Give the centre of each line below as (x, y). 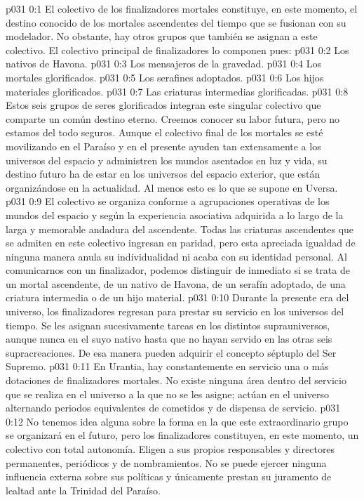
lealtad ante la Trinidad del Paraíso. (83, 490)
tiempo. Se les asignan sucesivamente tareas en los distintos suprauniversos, (168, 325)
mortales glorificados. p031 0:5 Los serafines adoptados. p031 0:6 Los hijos (165, 77)
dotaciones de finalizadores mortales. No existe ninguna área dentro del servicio (176, 380)
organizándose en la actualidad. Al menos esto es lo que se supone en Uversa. (172, 187)
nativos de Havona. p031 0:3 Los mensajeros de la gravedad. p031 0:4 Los (163, 64)
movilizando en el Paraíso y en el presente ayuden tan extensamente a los (163, 146)
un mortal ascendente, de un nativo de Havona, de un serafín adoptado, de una (176, 283)
